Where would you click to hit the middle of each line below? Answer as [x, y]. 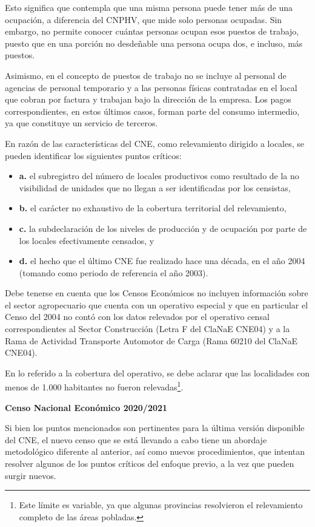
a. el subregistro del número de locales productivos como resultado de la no [159, 176]
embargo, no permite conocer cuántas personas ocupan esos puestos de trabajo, [152, 31]
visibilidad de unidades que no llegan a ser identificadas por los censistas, [155, 187]
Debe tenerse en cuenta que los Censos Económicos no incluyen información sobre [157, 293]
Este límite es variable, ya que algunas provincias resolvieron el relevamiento [161, 505]
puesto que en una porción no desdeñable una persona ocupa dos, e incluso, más [154, 43]
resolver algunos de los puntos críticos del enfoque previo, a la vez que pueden [150, 464]
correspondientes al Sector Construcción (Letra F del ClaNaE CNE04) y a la [148, 329]
